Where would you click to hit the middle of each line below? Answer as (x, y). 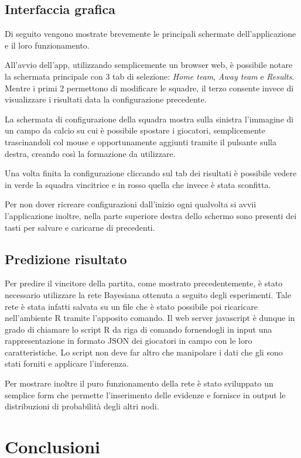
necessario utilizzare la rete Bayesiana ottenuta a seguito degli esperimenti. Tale (148, 294)
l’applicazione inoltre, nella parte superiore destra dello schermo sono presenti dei (151, 215)
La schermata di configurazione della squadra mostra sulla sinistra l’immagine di (149, 119)
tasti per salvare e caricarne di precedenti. (80, 227)
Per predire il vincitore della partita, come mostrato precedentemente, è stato (144, 283)
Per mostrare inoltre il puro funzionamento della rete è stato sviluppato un (139, 383)
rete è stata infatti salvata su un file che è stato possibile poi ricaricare (131, 306)
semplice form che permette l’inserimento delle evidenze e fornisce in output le (145, 394)
